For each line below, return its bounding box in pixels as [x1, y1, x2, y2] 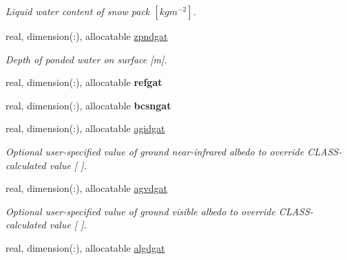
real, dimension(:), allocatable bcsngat [6, 98, 171, 112]
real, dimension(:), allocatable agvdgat [6, 181, 168, 195]
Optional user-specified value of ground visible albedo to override [6, 204, 275, 218]
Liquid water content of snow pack [6, 4, 150, 18]
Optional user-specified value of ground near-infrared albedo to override [6, 144, 304, 158]
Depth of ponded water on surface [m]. [6, 52, 167, 66]
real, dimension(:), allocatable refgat [6, 75, 162, 89]
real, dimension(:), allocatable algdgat [6, 240, 165, 254]
